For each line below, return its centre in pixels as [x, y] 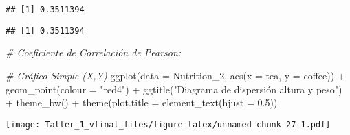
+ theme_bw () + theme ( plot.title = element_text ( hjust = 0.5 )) [142, 102]
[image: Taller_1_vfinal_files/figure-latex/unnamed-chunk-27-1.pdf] [168, 124]
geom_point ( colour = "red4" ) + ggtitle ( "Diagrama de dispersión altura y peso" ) [174, 89]
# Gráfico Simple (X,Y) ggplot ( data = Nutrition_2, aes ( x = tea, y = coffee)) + [175, 75]
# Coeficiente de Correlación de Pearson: [94, 52]
